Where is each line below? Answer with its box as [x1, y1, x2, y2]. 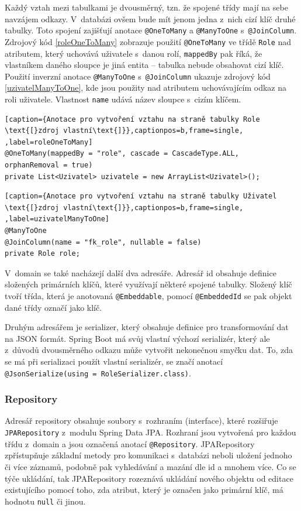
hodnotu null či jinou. [5, 495, 86, 507]
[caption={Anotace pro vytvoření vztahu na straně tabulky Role [5, 115, 260, 124]
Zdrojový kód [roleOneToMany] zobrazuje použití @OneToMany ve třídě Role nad [5, 35, 292, 47]
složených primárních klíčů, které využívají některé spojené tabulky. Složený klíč [5, 278, 292, 290]
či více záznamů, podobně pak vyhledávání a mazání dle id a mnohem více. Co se [5, 460, 296, 472]
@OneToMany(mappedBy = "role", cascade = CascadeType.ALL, [5, 149, 239, 158]
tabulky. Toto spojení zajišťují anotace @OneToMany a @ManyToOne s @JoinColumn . [5, 24, 297, 36]
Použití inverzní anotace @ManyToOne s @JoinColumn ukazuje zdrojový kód [5, 70, 271, 82]
